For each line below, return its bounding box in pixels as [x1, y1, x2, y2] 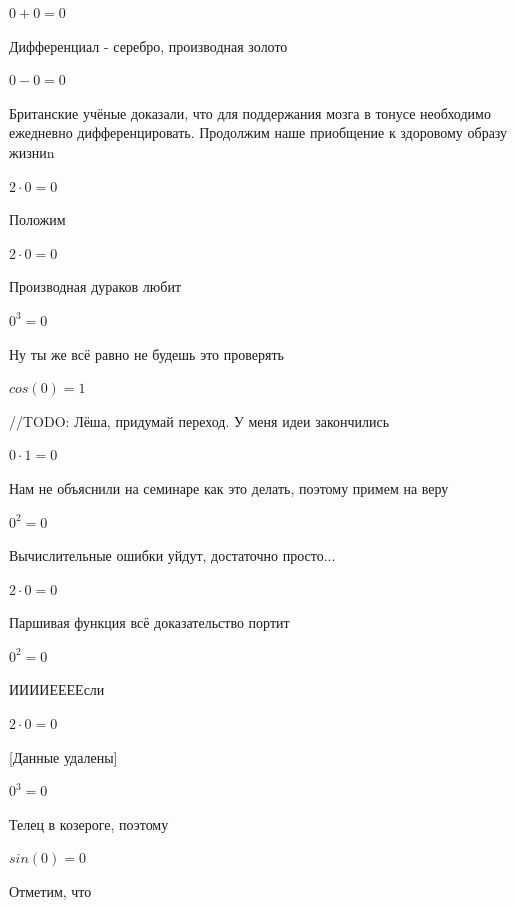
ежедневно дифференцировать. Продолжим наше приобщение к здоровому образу [9, 122, 508, 143]
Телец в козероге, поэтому [9, 813, 169, 834]
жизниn [9, 141, 55, 162]
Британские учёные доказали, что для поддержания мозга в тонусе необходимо [9, 102, 491, 123]
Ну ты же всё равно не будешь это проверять [9, 343, 284, 364]
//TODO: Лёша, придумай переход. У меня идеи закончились [9, 410, 390, 431]
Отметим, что [9, 881, 92, 902]
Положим [9, 209, 66, 230]
